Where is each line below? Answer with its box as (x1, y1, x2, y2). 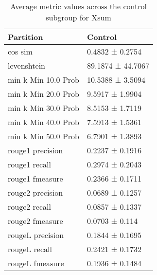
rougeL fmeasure (8, 257, 64, 269)
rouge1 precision (8, 145, 63, 156)
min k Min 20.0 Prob (8, 88, 79, 99)
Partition (8, 31, 43, 42)
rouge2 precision (8, 187, 63, 198)
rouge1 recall (8, 159, 51, 170)
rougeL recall (8, 243, 52, 255)
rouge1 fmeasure (8, 173, 63, 184)
